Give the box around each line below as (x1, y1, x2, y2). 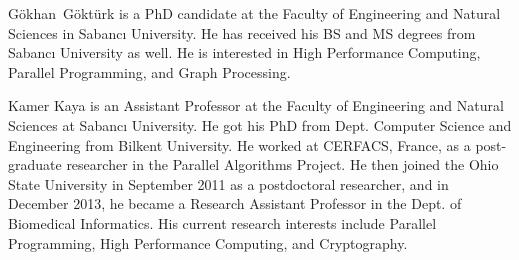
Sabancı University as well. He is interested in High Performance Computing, (8, 42, 481, 63)
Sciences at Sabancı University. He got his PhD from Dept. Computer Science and (8, 114, 512, 135)
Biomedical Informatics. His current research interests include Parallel (8, 212, 437, 233)
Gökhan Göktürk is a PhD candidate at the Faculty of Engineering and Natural (8, 3, 501, 23)
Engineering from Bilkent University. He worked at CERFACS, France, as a (8, 134, 471, 155)
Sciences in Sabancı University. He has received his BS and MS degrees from (8, 22, 476, 43)
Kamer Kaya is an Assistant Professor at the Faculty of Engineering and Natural (8, 95, 504, 116)
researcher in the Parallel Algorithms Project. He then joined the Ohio (66, 154, 499, 175)
